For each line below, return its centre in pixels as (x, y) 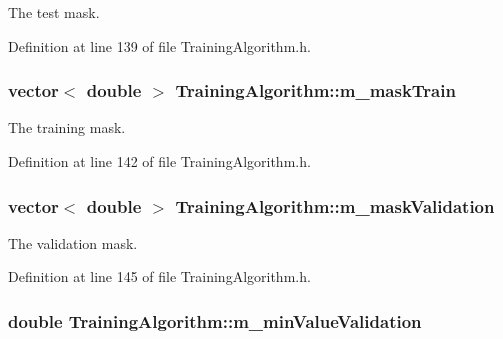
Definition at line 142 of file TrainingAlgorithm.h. (159, 161)
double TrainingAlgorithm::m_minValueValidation (215, 320)
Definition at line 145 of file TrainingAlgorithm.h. (159, 276)
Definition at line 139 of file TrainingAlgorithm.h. (159, 45)
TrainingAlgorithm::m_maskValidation (335, 205)
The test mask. (54, 12)
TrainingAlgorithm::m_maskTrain (315, 90)
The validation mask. (73, 242)
